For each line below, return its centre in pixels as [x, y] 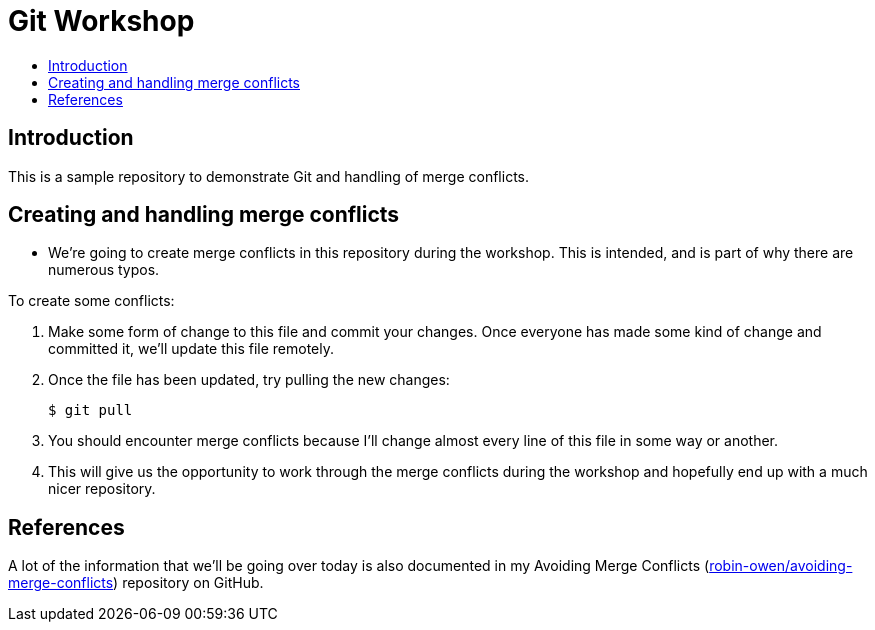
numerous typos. [104, 270]
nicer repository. [102, 489]
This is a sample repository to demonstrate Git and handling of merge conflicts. [269, 176]
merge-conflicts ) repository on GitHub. [136, 583]
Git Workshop [101, 21]
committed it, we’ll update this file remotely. [191, 349]
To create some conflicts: [91, 301]
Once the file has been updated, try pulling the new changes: [249, 380]
